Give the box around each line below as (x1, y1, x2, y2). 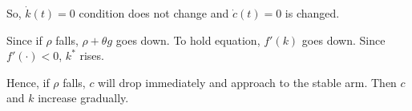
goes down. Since (301, 31, 386, 48)
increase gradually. (38, 89, 129, 106)
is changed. (285, 5, 340, 21)
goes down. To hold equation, (115, 31, 261, 48)
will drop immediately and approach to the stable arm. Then (98, 73, 397, 90)
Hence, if (6, 73, 50, 90)
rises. (79, 47, 104, 64)
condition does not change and (79, 5, 229, 21)
